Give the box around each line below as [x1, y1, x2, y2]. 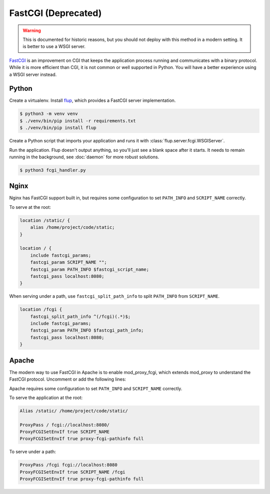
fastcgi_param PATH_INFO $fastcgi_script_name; [30, 266, 149, 272]
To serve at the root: [9, 204, 51, 210]
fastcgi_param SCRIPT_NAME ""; [30, 260, 107, 265]
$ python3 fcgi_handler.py [19, 167, 86, 173]
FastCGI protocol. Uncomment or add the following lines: [9, 376, 126, 382]
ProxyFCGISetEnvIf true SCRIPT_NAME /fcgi [19, 469, 125, 475]
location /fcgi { [19, 307, 62, 312]
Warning [22, 27, 41, 33]
